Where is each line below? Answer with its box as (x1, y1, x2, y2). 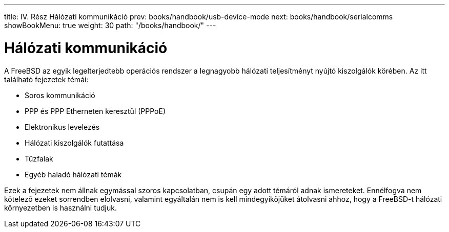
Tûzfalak (25, 154, 53, 163)
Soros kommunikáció (25, 90, 95, 100)
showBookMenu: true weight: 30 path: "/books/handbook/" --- (4, 21, 216, 30)
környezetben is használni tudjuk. (4, 203, 117, 212)
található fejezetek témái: (4, 75, 89, 84)
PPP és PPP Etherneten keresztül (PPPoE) (25, 106, 166, 115)
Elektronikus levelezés (25, 122, 100, 131)
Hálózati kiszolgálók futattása (25, 138, 124, 147)
